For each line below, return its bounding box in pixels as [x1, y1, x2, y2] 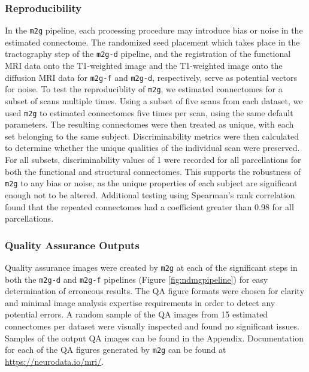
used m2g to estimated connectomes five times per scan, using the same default [5, 106, 293, 119]
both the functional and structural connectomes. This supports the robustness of [5, 165, 301, 177]
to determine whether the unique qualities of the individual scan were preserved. [5, 141, 300, 154]
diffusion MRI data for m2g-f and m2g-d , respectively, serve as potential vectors [5, 71, 298, 83]
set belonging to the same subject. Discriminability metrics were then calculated [5, 129, 299, 142]
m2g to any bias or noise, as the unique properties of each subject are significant [5, 177, 298, 189]
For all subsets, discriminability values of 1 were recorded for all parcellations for [5, 153, 301, 166]
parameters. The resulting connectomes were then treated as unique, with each [5, 118, 294, 131]
